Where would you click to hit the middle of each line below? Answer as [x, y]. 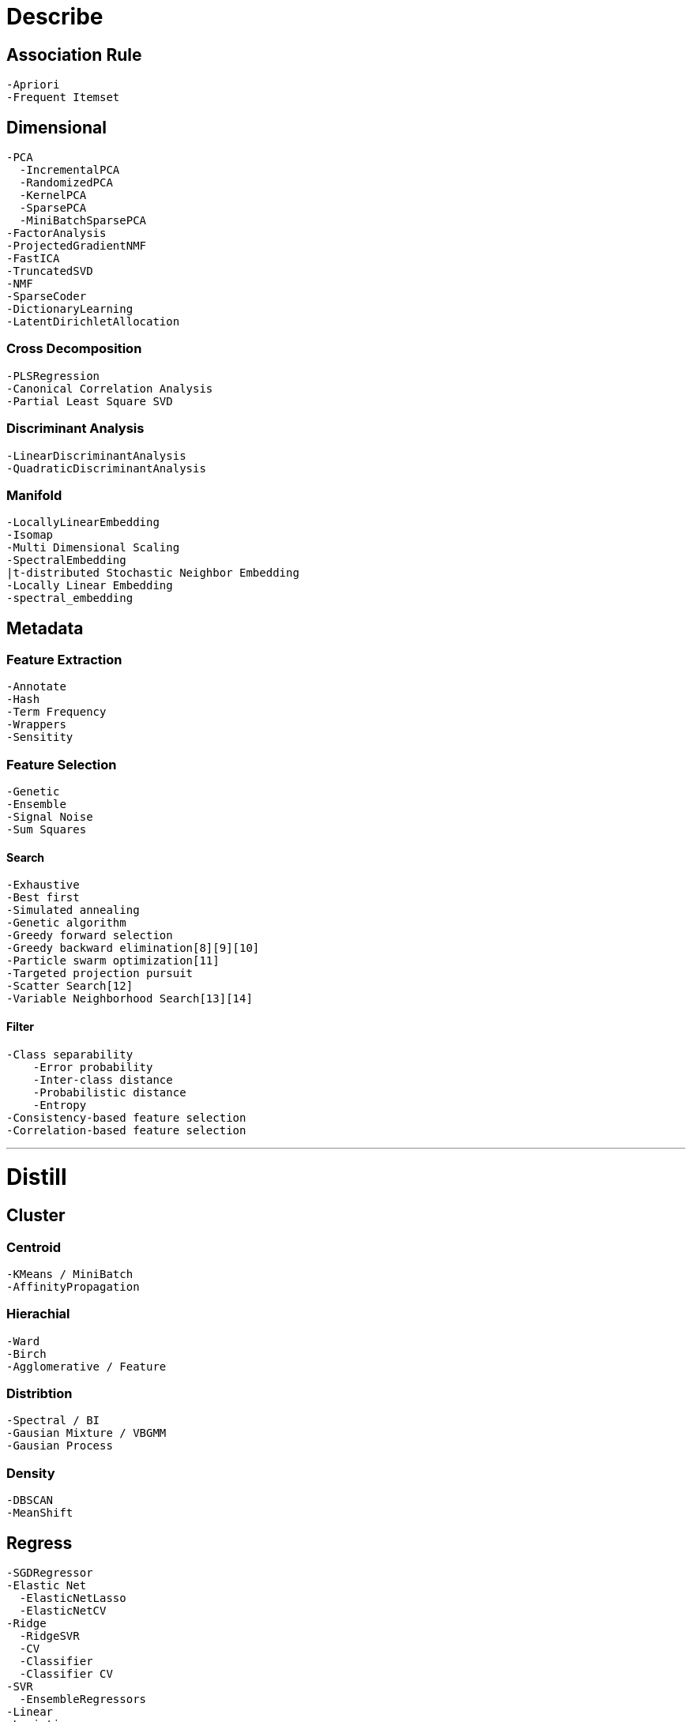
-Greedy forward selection [90, 936]
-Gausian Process [60, 1446]
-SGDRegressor [50, 1573]
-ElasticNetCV [63, 1611]
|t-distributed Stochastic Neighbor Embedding [153, 573]
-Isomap [30, 535]
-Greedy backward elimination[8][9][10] [133, 948]
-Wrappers [36, 725]
